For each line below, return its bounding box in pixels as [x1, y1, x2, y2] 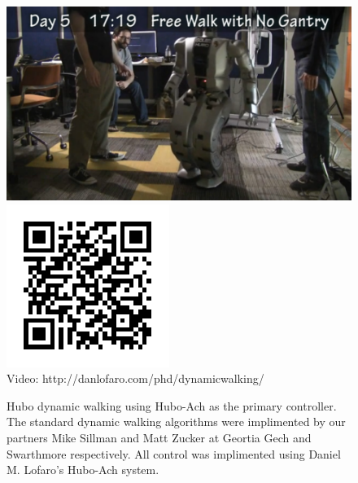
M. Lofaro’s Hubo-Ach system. [7, 461, 159, 478]
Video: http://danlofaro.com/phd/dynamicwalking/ [7, 370, 264, 387]
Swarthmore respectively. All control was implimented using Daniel [7, 445, 341, 462]
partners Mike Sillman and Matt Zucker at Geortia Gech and [7, 429, 312, 446]
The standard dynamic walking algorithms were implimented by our [7, 413, 346, 430]
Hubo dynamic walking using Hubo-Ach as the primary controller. [7, 397, 337, 414]
